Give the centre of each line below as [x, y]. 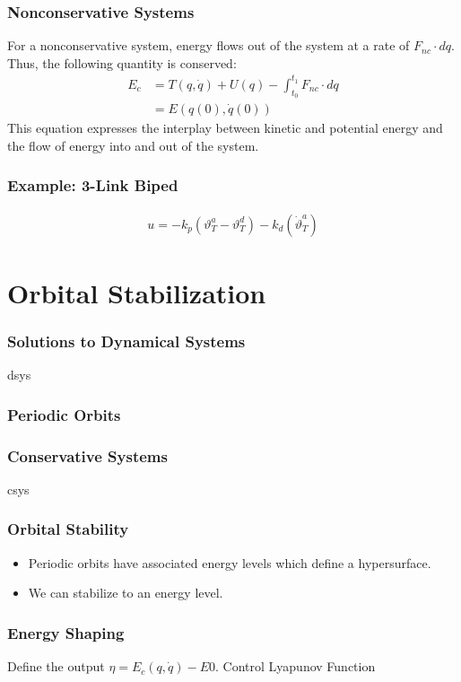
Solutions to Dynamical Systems [126, 341]
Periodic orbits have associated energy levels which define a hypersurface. [230, 562]
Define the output [56, 666]
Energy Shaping [66, 632]
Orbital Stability [68, 529]
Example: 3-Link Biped [93, 185]
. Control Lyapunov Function [296, 666]
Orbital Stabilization [137, 292]
